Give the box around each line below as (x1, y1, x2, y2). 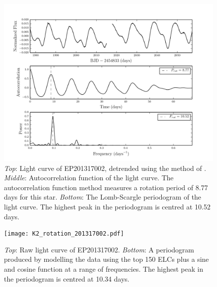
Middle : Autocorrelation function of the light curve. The (4, 172, 174, 183)
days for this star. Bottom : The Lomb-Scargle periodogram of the (4, 192, 201, 202)
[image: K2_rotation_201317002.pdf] (4, 230, 124, 238)
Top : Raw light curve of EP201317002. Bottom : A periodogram (4, 244, 194, 254)
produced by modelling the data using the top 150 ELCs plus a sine (4, 254, 209, 264)
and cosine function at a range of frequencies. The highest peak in (4, 264, 203, 274)
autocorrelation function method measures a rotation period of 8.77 (4, 182, 208, 192)
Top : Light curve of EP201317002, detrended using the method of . (4, 163, 206, 173)
